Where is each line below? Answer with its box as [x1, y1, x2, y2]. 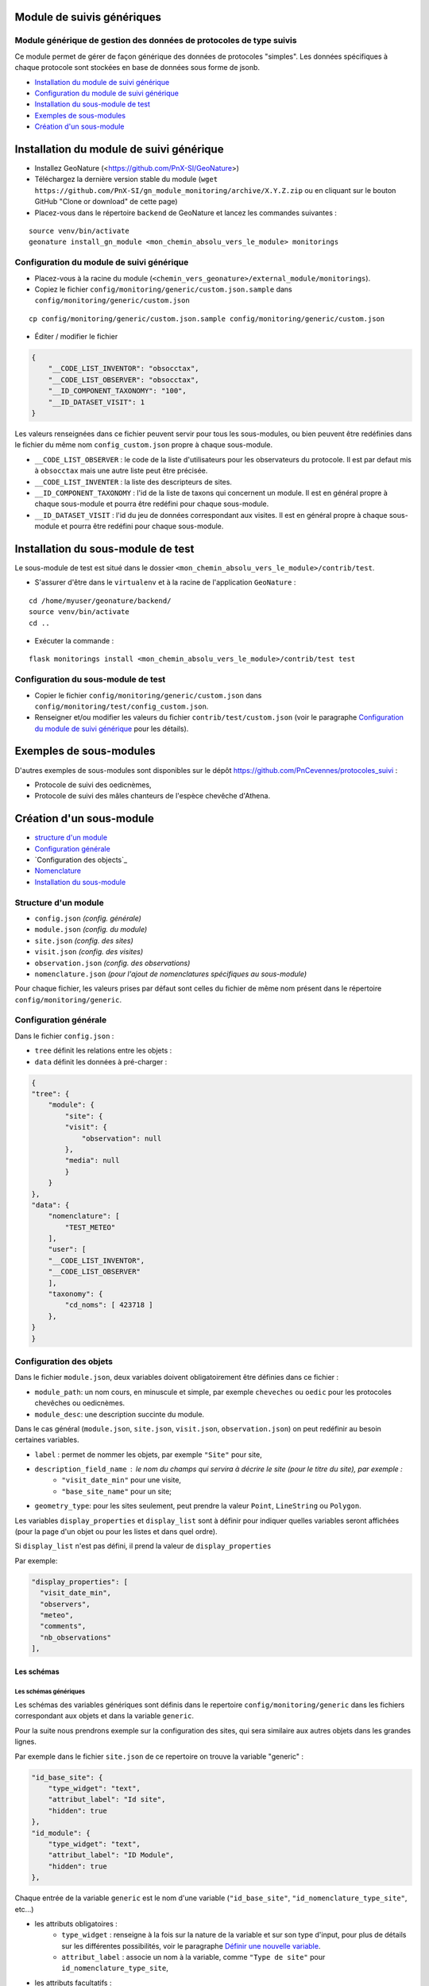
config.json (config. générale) [34, 914, 142, 923]
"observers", [40, 1599, 91, 1609]
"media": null [64, 1156, 120, 1165]
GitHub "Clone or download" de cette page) [34, 197, 178, 207]
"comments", [40, 1621, 87, 1631]
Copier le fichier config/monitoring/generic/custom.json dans [34, 690, 262, 700]
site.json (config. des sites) [34, 936, 134, 945]
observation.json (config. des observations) [34, 958, 191, 968]
